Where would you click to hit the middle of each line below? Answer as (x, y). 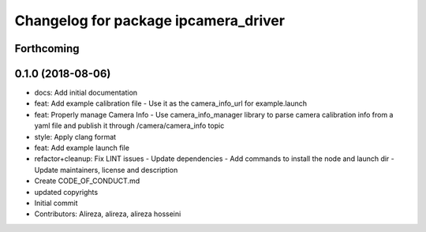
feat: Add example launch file (82, 148)
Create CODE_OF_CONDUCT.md (87, 181)
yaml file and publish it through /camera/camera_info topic (129, 125)
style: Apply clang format (75, 137)
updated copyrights (66, 192)
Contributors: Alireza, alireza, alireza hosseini (108, 214)
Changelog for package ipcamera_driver (150, 21)
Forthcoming (47, 49)
